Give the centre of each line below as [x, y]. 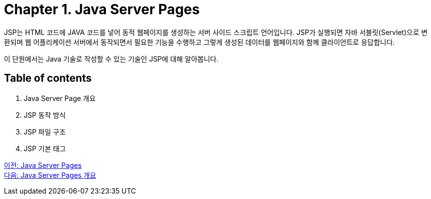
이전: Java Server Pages [43, 165]
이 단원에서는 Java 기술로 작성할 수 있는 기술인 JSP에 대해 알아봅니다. [111, 59]
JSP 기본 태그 [45, 148]
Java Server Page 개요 [60, 98]
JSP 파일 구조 [45, 132]
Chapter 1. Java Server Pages [102, 9]
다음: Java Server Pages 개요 [50, 175]
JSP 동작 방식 [45, 115]
